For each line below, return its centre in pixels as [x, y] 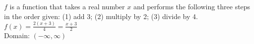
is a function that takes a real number [67, 6]
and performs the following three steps [192, 6]
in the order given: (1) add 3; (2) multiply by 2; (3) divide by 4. [101, 16]
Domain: [17, 35]
